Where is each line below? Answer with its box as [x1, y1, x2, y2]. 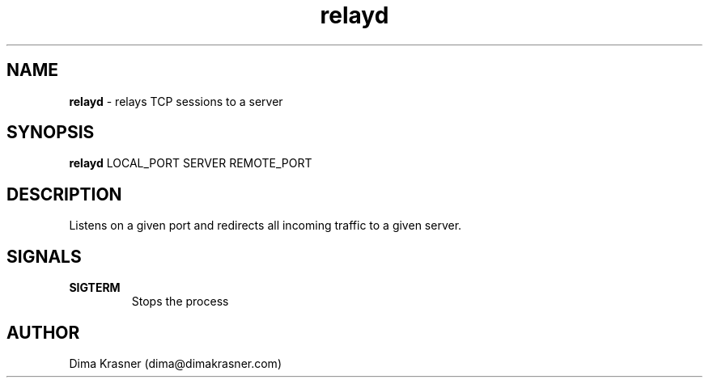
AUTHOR [6, 322, 80, 343]
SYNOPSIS [6, 122, 95, 143]
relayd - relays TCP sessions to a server [69, 94, 283, 108]
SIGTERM [69, 281, 121, 295]
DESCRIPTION [6, 184, 122, 205]
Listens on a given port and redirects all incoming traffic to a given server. [69, 218, 462, 233]
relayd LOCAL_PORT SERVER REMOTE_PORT [69, 156, 312, 171]
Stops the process [131, 294, 229, 309]
